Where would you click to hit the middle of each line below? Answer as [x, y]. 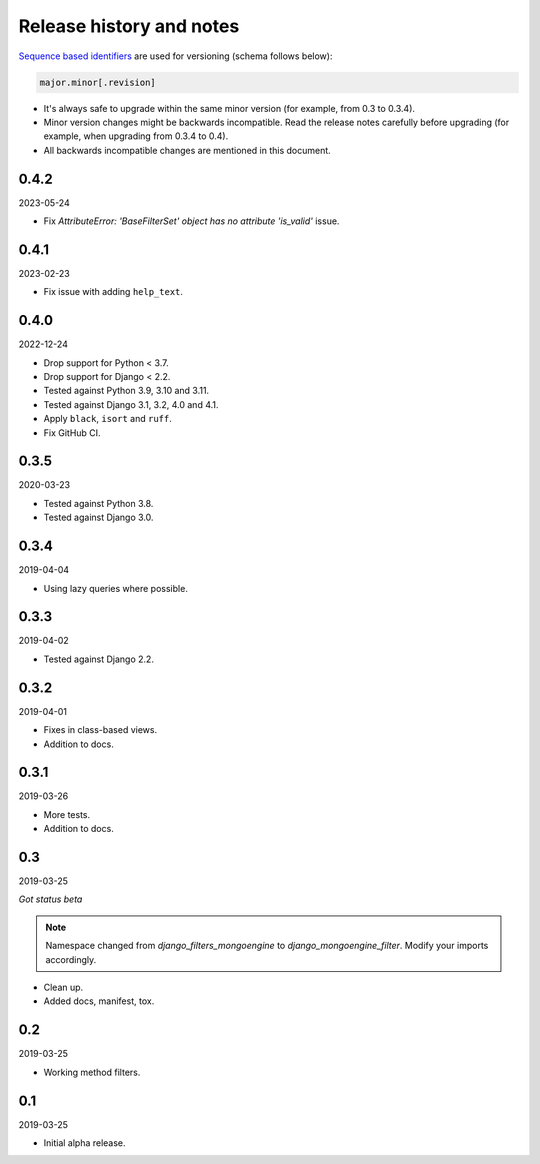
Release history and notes [129, 26]
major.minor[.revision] [98, 82]
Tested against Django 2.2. [99, 659]
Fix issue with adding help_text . [113, 292]
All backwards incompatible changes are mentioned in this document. [187, 150]
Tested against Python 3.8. [98, 503]
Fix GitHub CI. [72, 432]
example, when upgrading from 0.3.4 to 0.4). [136, 136]
